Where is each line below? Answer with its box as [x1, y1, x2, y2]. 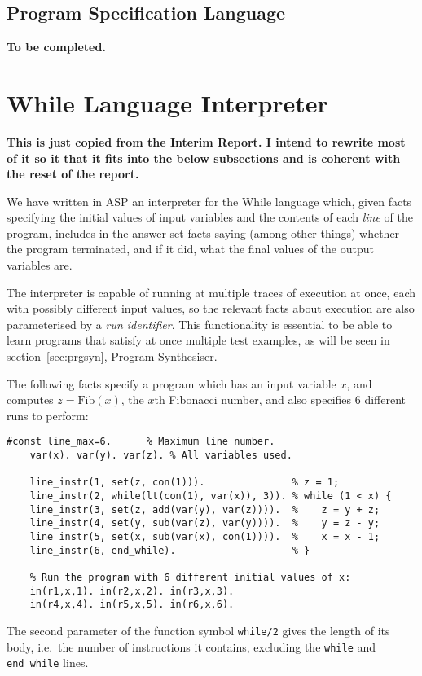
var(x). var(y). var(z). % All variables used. [29, 450, 292, 462]
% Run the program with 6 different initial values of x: [29, 571, 351, 583]
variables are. [7, 257, 73, 274]
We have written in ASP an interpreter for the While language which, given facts [7, 192, 412, 209]
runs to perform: [7, 406, 89, 424]
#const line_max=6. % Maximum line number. [7, 436, 275, 448]
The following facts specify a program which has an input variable [7, 375, 336, 392]
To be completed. [7, 38, 106, 55]
